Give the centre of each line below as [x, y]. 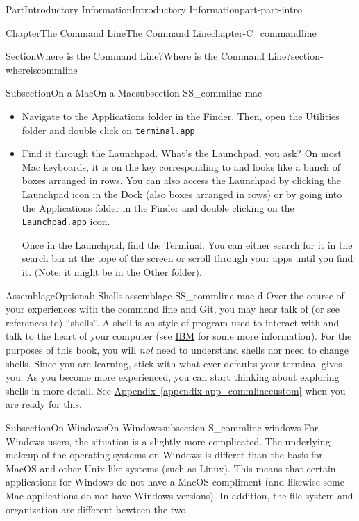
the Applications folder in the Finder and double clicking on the [158, 207]
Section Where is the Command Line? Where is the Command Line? [148, 56]
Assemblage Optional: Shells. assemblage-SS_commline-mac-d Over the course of [175, 295]
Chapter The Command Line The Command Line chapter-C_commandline [161, 32]
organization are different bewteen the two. [97, 509]
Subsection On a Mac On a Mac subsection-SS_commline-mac [134, 93]
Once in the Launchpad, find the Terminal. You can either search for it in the [187, 244]
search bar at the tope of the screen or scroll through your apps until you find [187, 258]
